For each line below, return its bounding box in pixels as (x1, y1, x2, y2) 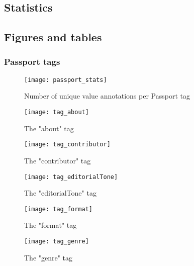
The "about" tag (24, 123, 74, 133)
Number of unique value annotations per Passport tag (24, 91, 190, 101)
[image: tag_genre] (24, 238, 89, 245)
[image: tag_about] (24, 109, 89, 116)
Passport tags (4, 55, 60, 68)
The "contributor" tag (24, 155, 91, 165)
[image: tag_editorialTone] (24, 173, 118, 181)
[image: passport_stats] (24, 76, 107, 83)
